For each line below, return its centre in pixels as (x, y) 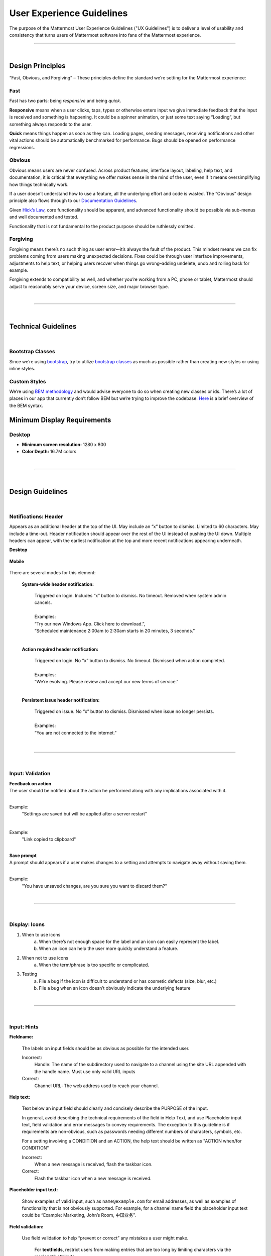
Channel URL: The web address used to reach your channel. (97, 1086)
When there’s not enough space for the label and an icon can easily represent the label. (129, 941)
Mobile (17, 561)
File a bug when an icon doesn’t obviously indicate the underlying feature (115, 988)
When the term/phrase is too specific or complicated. (94, 965)
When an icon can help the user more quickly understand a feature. (109, 949)
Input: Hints (24, 1026)
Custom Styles (28, 381)
